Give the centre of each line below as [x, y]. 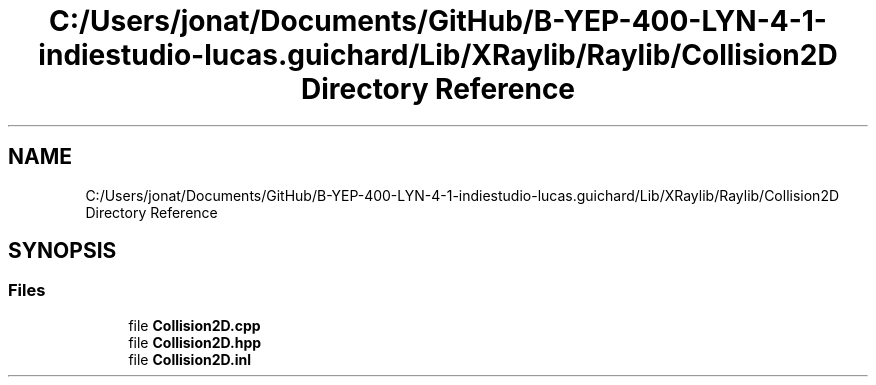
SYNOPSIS [62, 251]
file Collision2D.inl [190, 359]
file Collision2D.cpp [194, 325]
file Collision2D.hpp [195, 342]
